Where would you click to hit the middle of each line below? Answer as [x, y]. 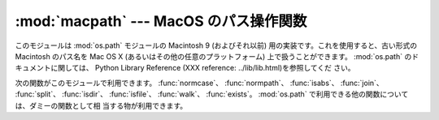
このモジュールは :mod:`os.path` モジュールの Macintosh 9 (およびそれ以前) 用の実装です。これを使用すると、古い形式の [216, 45]
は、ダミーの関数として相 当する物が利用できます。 [101, 105]
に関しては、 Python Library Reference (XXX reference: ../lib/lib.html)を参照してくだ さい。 [202, 68]
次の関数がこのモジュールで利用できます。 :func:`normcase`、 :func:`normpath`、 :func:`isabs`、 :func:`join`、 [199, 83]
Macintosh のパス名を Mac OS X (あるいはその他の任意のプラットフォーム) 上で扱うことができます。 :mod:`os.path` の [213, 56]
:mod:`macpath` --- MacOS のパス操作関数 [161, 21]
